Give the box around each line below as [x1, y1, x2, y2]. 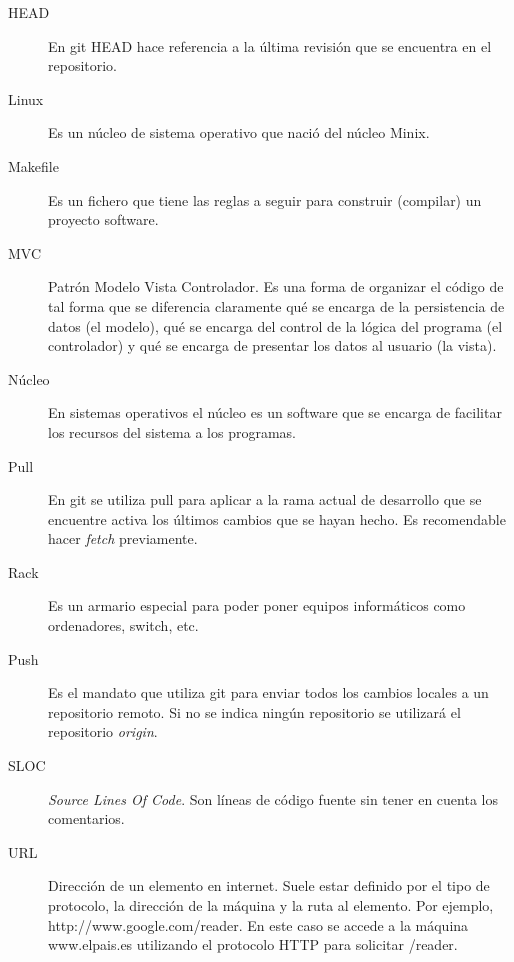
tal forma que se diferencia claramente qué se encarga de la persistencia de [48, 295, 505, 316]
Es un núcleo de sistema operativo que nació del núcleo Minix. [48, 122, 430, 143]
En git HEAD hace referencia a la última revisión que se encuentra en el [48, 35, 492, 56]
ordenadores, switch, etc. [48, 615, 199, 636]
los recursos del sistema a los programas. [48, 421, 296, 442]
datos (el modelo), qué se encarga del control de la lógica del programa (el [48, 315, 503, 336]
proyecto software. [48, 209, 159, 230]
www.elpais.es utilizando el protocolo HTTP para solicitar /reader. [48, 934, 458, 955]
